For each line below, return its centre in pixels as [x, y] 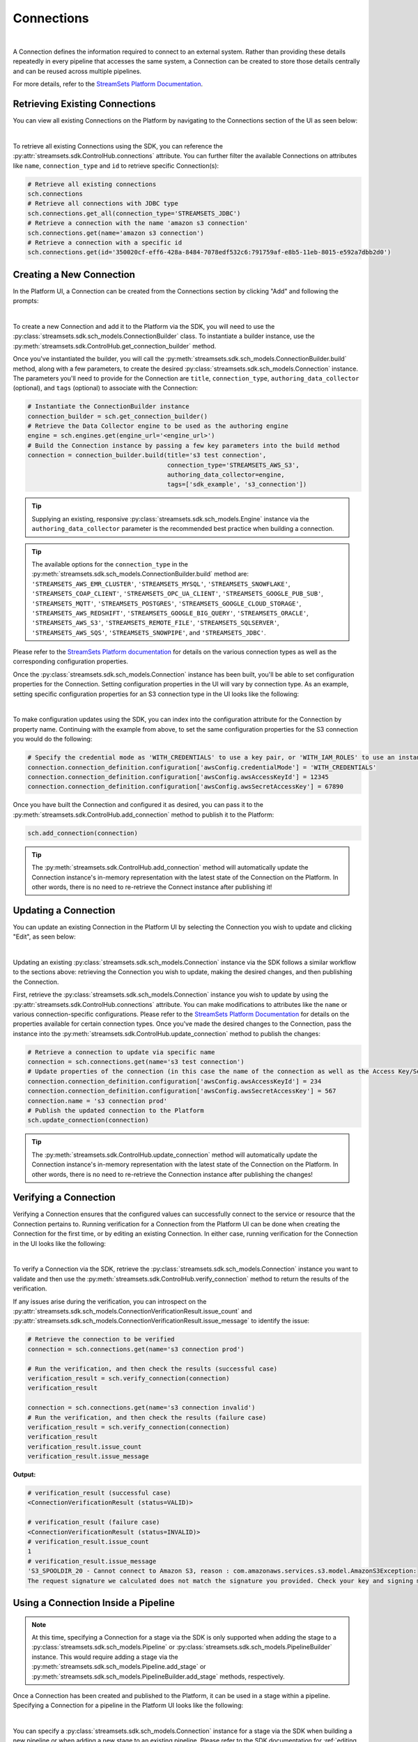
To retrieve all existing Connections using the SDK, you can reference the [118, 146]
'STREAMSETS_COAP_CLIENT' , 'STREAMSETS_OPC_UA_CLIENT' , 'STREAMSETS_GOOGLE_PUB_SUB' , [178, 594]
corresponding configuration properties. [71, 661]
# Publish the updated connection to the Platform [116, 1111]
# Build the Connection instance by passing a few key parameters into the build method [184, 445]
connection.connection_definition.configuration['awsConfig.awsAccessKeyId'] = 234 [175, 1081]
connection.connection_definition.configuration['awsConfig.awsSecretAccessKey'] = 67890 [186, 787]
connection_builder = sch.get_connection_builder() [118, 416]
